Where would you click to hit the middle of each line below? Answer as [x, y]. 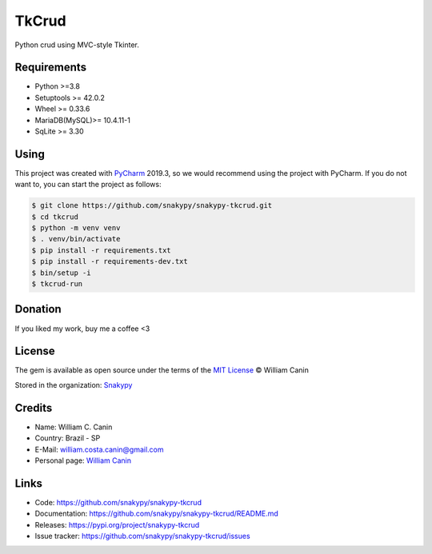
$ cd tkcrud [55, 217]
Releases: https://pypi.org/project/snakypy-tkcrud [117, 524]
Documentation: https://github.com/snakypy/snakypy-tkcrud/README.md [157, 514]
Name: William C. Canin [74, 427]
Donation [38, 309]
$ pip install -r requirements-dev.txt [110, 261]
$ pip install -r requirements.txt [101, 250]
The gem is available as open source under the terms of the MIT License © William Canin [162, 370]
